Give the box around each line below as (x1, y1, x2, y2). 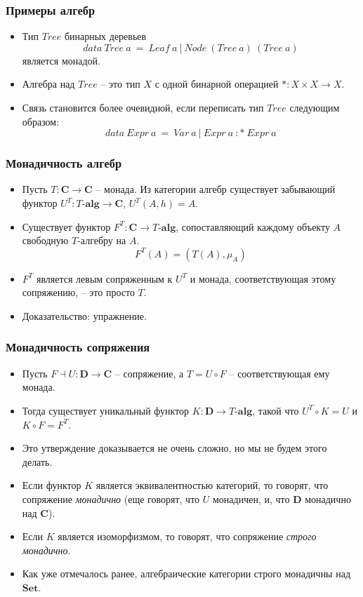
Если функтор (22, 478, 81, 492)
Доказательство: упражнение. (22, 308, 147, 323)
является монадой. (22, 53, 100, 67)
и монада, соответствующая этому (190, 271, 336, 286)
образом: (22, 114, 60, 128)
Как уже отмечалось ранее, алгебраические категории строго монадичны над (22, 566, 351, 581)
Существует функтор (22, 219, 111, 234)
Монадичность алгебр (6, 154, 122, 172)
